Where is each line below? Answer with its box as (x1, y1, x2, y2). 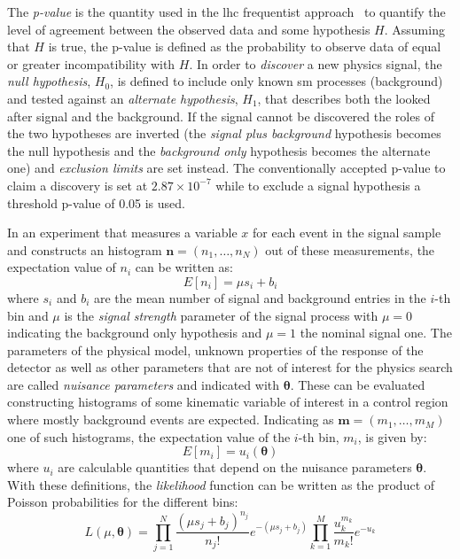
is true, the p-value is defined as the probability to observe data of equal (48, 37, 441, 56)
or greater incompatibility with (7, 54, 175, 73)
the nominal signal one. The (300, 323, 452, 342)
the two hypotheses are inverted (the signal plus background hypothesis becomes (7, 124, 441, 143)
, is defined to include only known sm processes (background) (110, 72, 443, 90)
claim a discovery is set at (7, 175, 148, 194)
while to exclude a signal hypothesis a (215, 175, 421, 194)
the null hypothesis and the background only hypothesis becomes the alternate (7, 141, 431, 159)
